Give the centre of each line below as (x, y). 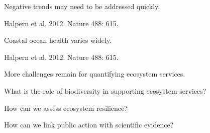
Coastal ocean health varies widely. (58, 40)
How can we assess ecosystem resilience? (66, 108)
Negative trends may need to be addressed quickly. (82, 6)
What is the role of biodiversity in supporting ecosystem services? (105, 90)
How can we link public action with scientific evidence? (89, 125)
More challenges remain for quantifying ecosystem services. (95, 74)
